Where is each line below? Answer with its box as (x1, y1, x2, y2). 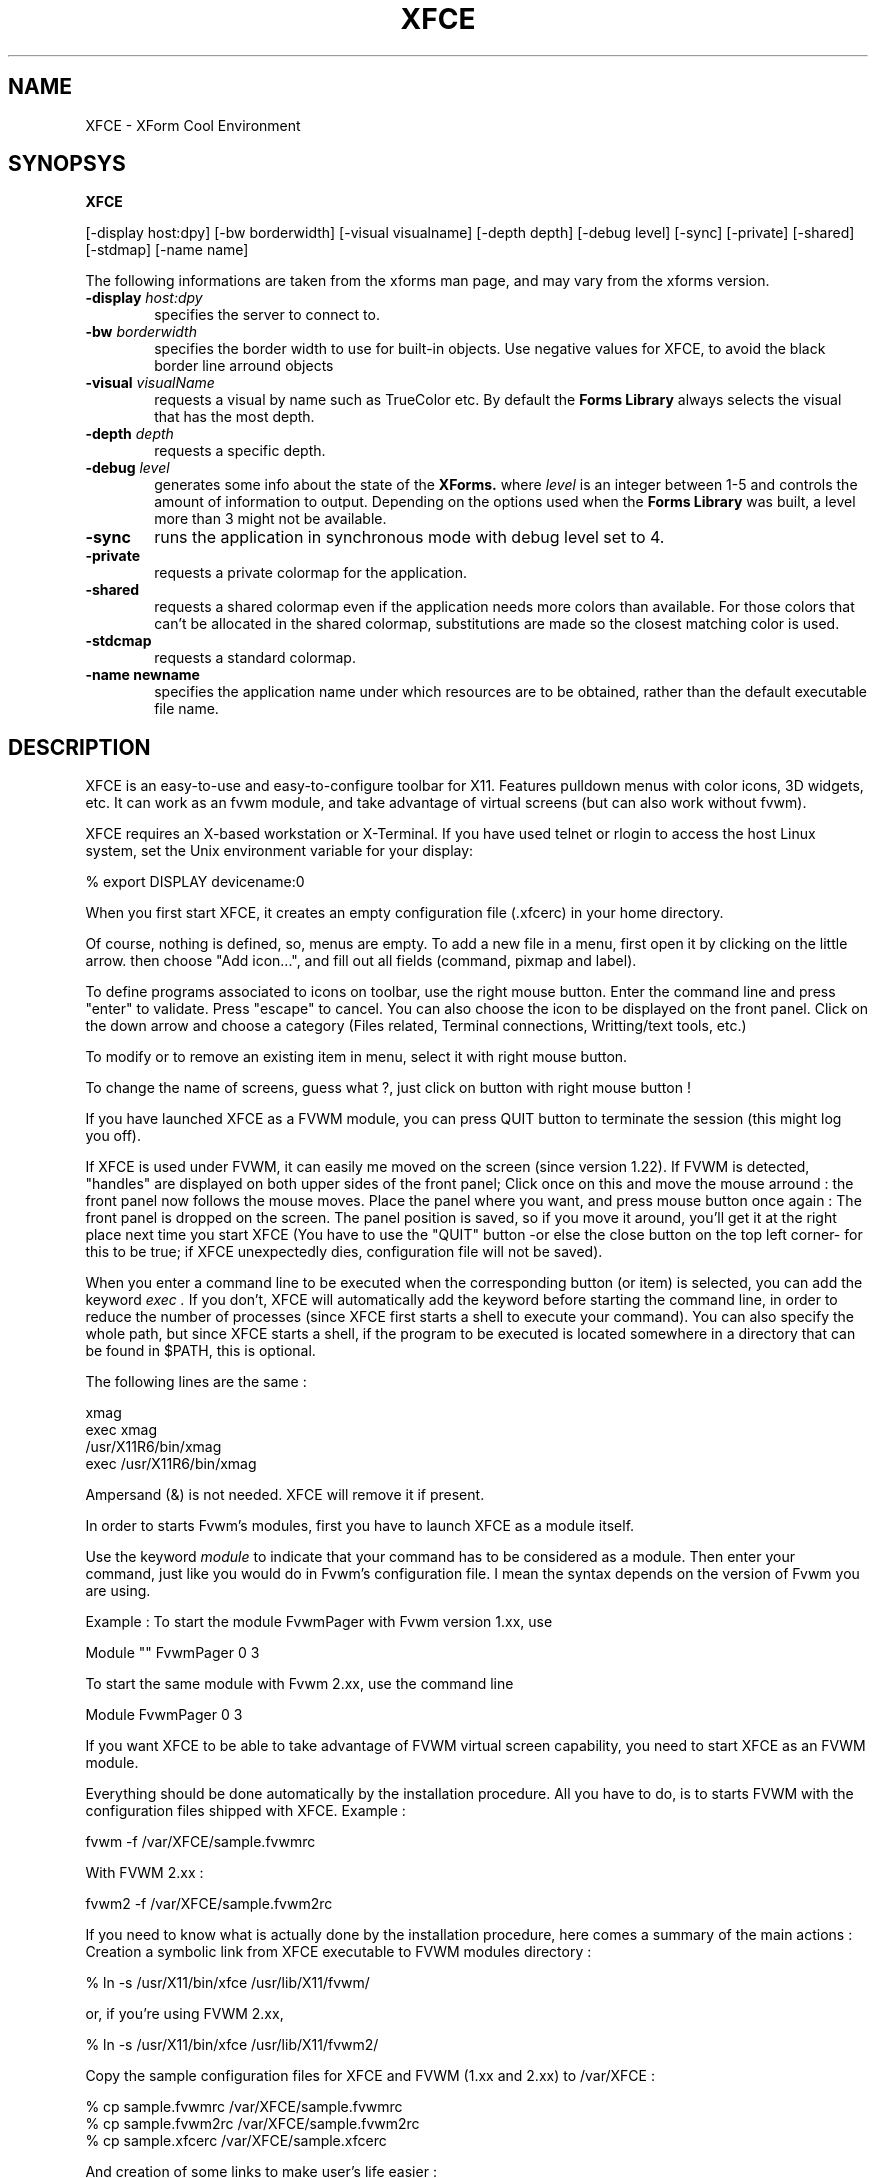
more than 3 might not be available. (154, 510, 387, 528)
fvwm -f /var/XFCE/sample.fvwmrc (85, 1833, 316, 1851)
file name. (154, 700, 219, 718)
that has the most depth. (154, 408, 315, 426)
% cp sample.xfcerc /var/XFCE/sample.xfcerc (85, 2132, 387, 2150)
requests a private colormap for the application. (154, 564, 468, 582)
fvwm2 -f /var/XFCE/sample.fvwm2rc (85, 1895, 333, 1913)
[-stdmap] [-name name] (85, 241, 249, 259)
